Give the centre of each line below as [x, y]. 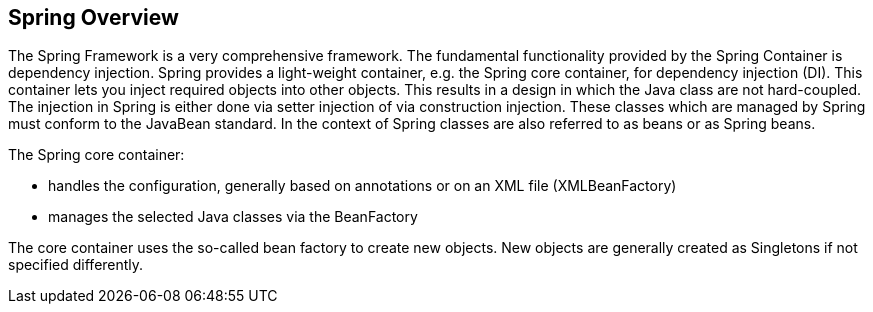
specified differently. [76, 265]
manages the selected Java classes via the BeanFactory [233, 217]
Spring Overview [93, 17]
